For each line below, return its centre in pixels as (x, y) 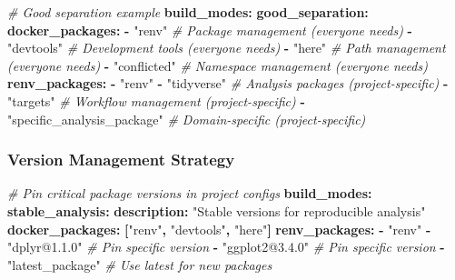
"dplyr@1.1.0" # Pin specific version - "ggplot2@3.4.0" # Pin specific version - (226, 247)
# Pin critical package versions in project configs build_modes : (190, 193)
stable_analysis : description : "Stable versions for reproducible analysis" (217, 210)
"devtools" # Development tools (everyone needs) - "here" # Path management (227, 48)
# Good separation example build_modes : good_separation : (188, 12)
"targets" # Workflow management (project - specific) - (156, 100)
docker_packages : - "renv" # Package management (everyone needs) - (210, 30)
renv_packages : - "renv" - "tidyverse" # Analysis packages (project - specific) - (228, 83)
